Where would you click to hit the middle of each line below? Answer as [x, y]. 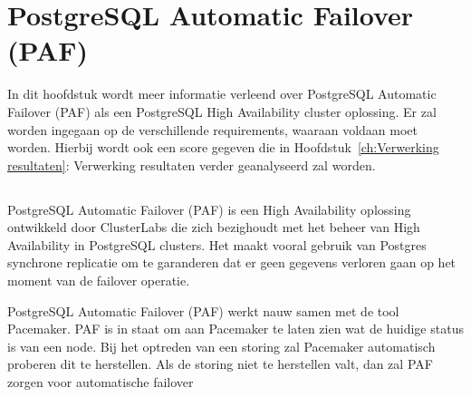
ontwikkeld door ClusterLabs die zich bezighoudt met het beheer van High [214, 227]
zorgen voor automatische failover [101, 382]
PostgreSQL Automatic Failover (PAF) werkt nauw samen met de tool [203, 310]
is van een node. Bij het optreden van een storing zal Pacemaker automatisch [221, 346]
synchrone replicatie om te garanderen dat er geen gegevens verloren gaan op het [232, 262]
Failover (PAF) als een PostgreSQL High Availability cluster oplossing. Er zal [222, 111]
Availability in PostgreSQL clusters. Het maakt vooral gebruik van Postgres [217, 244]
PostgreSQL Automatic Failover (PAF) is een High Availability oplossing [209, 209]
